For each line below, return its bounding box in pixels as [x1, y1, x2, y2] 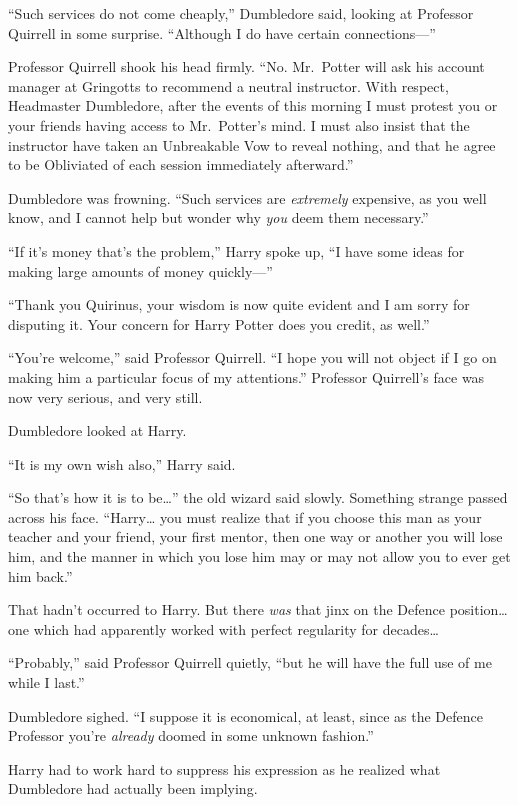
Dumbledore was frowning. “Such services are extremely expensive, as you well [8, 187, 487, 208]
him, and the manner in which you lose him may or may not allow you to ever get [8, 546, 511, 567]
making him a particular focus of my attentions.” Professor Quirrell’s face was [8, 366, 485, 387]
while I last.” [8, 672, 85, 693]
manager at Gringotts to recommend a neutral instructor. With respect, [8, 75, 449, 96]
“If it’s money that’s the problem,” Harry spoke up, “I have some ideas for [8, 240, 465, 261]
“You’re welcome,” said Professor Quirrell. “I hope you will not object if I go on [8, 347, 497, 368]
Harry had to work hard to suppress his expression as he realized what [8, 758, 441, 779]
